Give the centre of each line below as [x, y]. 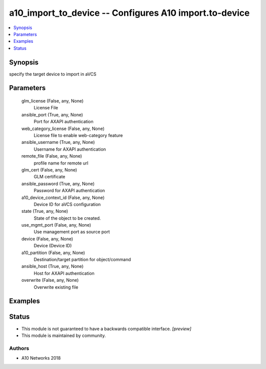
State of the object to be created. [67, 218]
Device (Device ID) [53, 246]
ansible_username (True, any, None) [58, 142]
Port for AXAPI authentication [64, 122]
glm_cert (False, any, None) [49, 169]
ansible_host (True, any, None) [52, 267]
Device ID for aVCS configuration [67, 204]
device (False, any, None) [47, 238]
